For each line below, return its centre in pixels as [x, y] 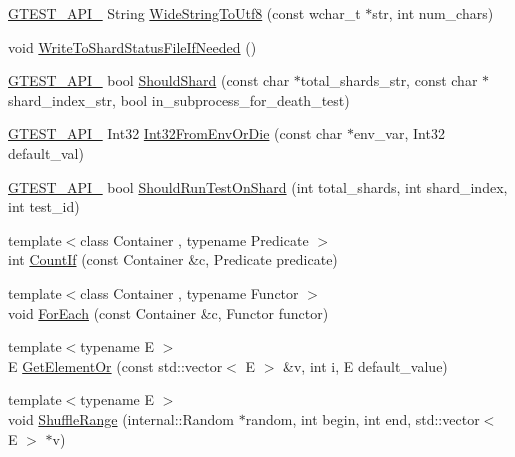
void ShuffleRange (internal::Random [121, 418]
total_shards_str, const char [389, 80]
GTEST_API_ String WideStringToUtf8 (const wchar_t [184, 13]
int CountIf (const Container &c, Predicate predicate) [173, 259]
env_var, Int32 [399, 133]
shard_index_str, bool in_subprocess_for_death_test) [179, 99]
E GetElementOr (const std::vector [115, 365]
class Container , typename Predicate [194, 239]
